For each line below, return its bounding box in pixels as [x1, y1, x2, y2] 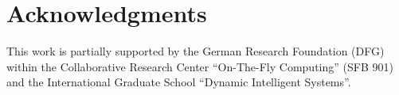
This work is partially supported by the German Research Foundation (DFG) [6, 43, 385, 59]
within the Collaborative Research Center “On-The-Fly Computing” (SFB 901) [6, 58, 393, 74]
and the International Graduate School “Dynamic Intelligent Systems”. [6, 74, 351, 90]
